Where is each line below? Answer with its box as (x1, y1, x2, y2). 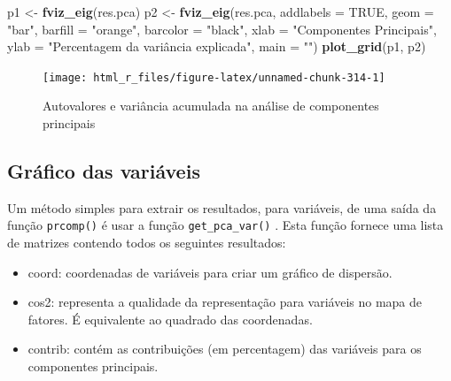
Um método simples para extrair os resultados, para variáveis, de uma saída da (7, 198, 437, 217)
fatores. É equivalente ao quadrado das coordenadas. (27, 309, 313, 328)
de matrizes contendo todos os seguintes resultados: (7, 233, 286, 252)
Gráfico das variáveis (7, 157, 200, 185)
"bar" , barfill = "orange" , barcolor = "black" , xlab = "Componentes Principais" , (7, 19, 437, 38)
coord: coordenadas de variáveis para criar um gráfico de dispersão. (27, 263, 393, 281)
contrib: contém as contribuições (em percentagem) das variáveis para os (27, 339, 422, 358)
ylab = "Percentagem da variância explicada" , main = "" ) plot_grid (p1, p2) (7, 37, 426, 56)
